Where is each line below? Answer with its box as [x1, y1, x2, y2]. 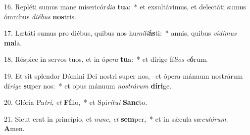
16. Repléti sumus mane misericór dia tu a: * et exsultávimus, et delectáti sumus [4, 1, 246, 11]
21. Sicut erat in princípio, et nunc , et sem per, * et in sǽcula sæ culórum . [4, 113, 228, 124]
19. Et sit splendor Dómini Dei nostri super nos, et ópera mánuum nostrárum [4, 70, 243, 81]
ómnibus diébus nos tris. [4, 11, 76, 21]
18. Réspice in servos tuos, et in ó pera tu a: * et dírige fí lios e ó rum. [4, 54, 208, 64]
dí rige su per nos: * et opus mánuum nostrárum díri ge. [4, 80, 172, 90]
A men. [4, 123, 25, 134]
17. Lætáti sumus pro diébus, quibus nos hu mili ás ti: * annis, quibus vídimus [4, 28, 237, 38]
